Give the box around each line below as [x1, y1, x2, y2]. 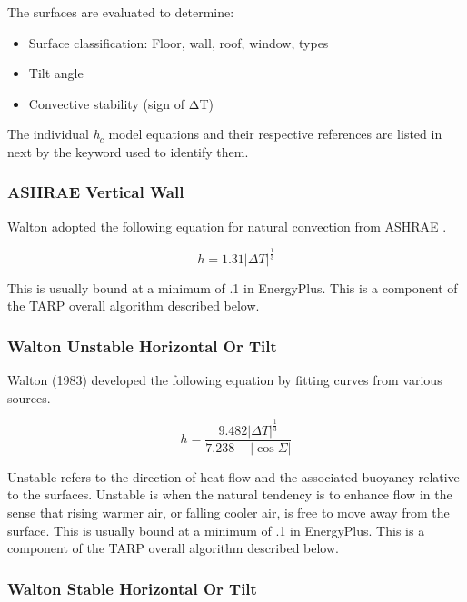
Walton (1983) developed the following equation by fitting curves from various [7, 370, 442, 390]
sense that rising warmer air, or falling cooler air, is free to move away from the [7, 502, 450, 521]
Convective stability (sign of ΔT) [28, 94, 214, 113]
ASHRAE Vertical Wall [7, 181, 184, 203]
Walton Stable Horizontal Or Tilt [7, 577, 257, 599]
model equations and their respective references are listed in [108, 124, 442, 143]
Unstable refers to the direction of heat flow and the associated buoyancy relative [7, 467, 460, 486]
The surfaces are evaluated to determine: [7, 3, 234, 21]
